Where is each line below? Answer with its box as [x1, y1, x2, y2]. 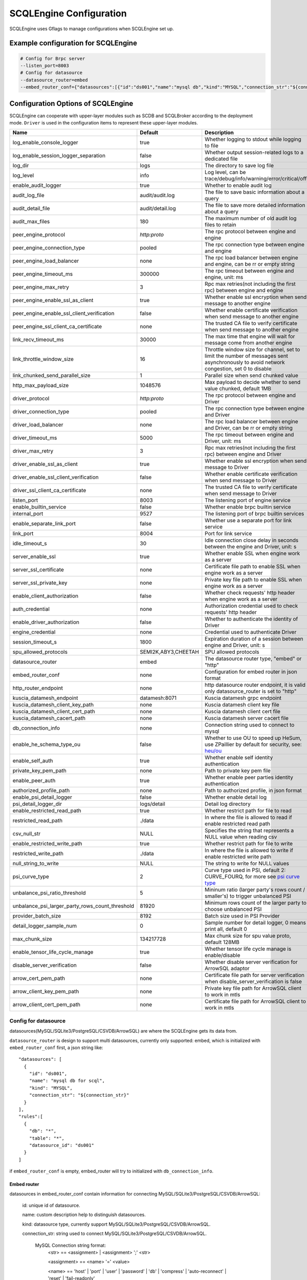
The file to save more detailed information [205, 202, 305, 209]
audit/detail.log [140, 205, 176, 212]
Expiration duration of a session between [205, 635, 304, 643]
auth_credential [12, 606, 50, 613]
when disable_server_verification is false [205, 978, 302, 985]
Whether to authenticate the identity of [205, 615, 298, 623]
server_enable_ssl [12, 553, 56, 560]
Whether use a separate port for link [205, 517, 292, 524]
